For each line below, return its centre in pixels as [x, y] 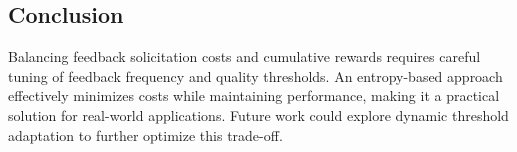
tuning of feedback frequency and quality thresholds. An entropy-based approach [255, 75]
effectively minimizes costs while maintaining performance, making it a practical [254, 95]
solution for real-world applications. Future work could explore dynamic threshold [258, 114]
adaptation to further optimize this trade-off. [145, 134]
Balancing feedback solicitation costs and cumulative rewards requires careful [244, 56]
